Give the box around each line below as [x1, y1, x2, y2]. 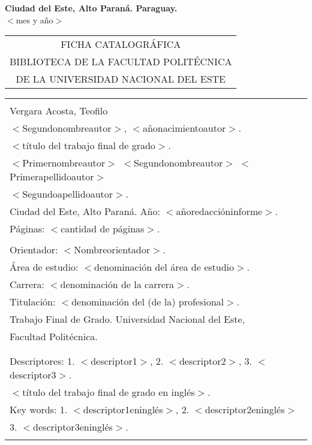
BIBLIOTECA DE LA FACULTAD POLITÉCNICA [10, 55, 232, 69]
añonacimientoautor [142, 121, 226, 135]
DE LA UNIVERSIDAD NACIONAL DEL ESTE [16, 72, 226, 86]
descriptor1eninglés [83, 402, 163, 417]
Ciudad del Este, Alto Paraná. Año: [10, 204, 160, 219]
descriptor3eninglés [33, 420, 113, 434]
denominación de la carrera [60, 277, 175, 292]
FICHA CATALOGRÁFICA [61, 37, 181, 52]
